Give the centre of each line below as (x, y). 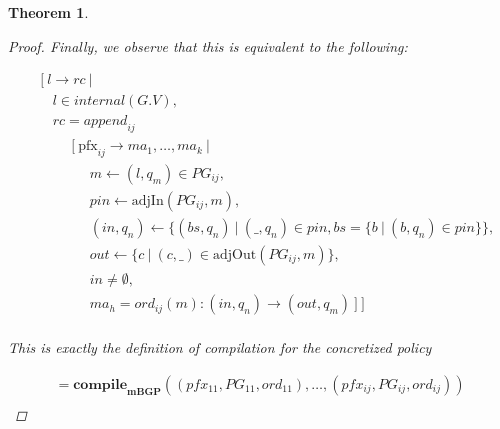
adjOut (235, 255)
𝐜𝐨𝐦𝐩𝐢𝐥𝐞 (100, 384)
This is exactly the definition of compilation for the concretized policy (220, 347)
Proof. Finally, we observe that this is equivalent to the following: (208, 45)
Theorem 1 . (48, 12)
